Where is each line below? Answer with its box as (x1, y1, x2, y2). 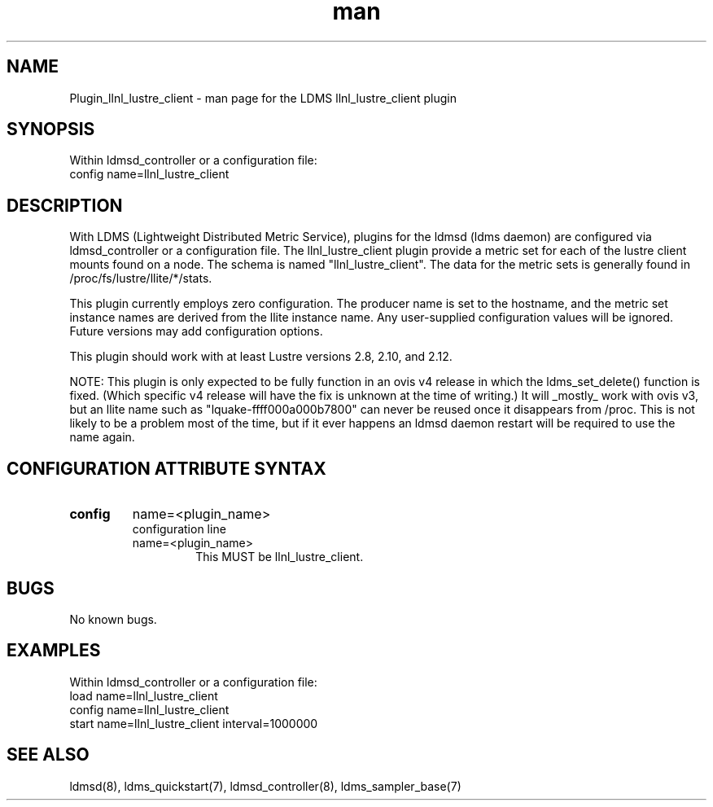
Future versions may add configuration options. (69, 324, 323, 339)
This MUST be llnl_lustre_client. (195, 550, 364, 564)
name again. (69, 430, 135, 445)
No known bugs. (69, 612, 157, 626)
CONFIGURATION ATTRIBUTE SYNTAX (7, 458, 326, 479)
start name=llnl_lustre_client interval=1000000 (69, 716, 318, 730)
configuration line (132, 522, 226, 537)
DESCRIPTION (7, 195, 123, 216)
